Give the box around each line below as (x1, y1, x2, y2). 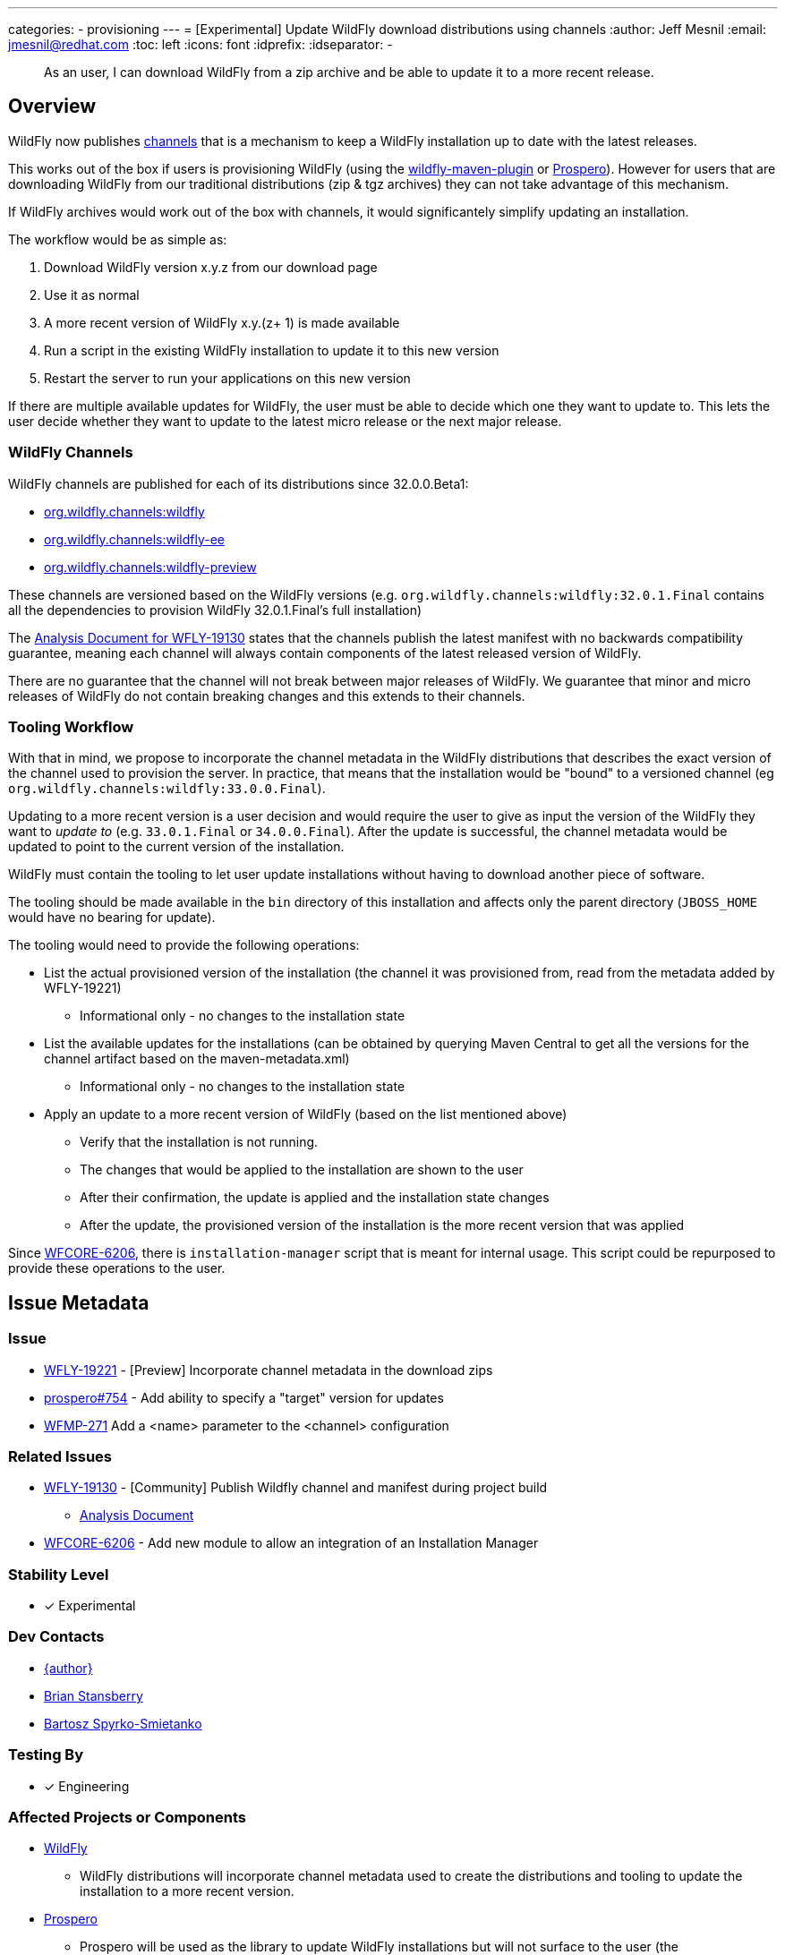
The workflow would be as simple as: (8, 231, 227, 247)
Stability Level (8, 1565, 109, 1584)
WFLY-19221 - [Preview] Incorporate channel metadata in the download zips (44, 1362, 493, 1378)
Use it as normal (44, 286, 140, 303)
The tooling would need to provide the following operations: (8, 937, 360, 953)
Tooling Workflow (8, 717, 134, 736)
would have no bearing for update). (8, 909, 216, 926)
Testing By (8, 1746, 84, 1764)
